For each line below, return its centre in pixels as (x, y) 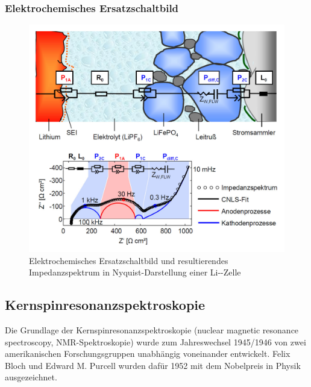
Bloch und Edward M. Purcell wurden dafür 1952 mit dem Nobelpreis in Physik (153, 365)
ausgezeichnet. (31, 377)
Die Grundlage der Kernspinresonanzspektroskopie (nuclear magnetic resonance (152, 330)
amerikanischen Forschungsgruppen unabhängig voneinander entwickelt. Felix (148, 354)
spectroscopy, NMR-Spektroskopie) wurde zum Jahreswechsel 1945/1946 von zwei (155, 341)
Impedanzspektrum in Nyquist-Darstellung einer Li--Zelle (135, 272)
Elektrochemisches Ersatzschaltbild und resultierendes (129, 260)
